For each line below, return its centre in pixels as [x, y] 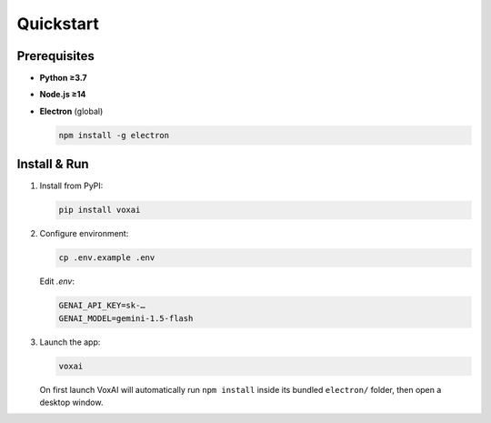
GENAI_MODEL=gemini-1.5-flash [126, 318]
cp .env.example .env [107, 258]
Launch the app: [70, 342]
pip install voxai [100, 210]
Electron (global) [71, 111]
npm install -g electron [114, 135]
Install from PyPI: [71, 186]
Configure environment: [84, 234]
